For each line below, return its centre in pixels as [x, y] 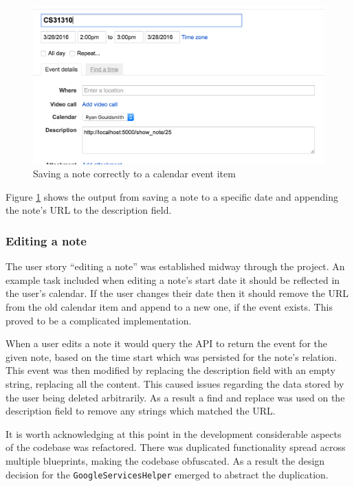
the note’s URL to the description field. [89, 210]
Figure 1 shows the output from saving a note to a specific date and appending [172, 196]
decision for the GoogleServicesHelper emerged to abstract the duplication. [167, 474]
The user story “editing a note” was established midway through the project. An [175, 266]
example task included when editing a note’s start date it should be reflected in [173, 279]
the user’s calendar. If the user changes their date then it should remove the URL [177, 293]
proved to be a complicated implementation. [99, 320]
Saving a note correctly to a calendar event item [134, 174]
